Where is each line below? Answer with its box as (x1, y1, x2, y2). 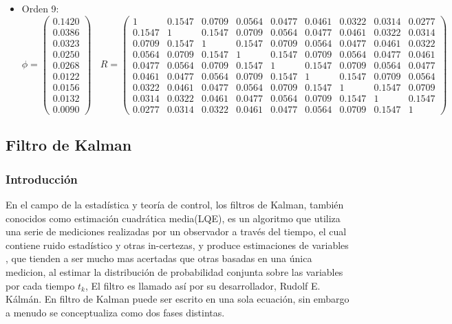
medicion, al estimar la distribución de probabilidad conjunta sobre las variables (6, 264, 343, 279)
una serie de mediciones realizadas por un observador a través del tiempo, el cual (6, 224, 347, 239)
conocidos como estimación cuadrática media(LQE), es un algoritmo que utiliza (6, 210, 341, 225)
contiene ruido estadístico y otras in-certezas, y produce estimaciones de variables (6, 237, 349, 252)
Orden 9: (21, 1, 59, 15)
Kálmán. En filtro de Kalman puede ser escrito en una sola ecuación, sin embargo (6, 292, 349, 306)
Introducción (6, 170, 78, 187)
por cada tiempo (6, 278, 75, 292)
